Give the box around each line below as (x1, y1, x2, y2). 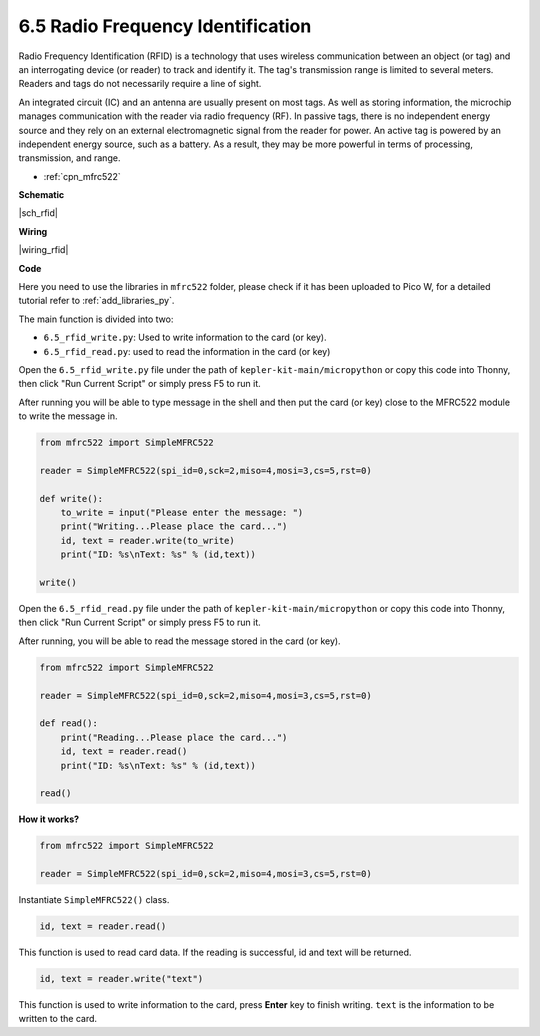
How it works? (18, 813, 80, 825)
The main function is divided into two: (18, 313, 174, 325)
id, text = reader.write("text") (39, 973, 204, 984)
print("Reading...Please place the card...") (60, 731, 288, 743)
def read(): (39, 718, 99, 729)
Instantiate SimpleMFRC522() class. (18, 894, 170, 906)
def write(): (39, 493, 104, 504)
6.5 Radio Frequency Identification (18, 15, 312, 37)
